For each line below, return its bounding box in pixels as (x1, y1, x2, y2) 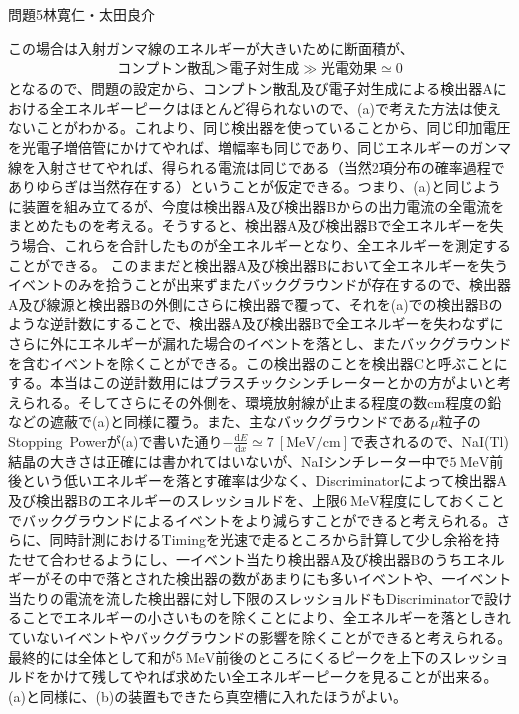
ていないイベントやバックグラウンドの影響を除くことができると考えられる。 (8, 627, 512, 648)
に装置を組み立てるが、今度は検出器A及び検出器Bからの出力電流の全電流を (8, 195, 505, 216)
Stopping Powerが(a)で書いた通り (8, 430, 223, 451)
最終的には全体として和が (8, 646, 176, 667)
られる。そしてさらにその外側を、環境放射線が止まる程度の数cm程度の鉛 (21, 391, 502, 412)
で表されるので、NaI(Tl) (350, 430, 509, 451)
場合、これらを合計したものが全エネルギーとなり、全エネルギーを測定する (21, 234, 512, 255)
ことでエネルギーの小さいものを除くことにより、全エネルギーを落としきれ (21, 607, 511, 628)
